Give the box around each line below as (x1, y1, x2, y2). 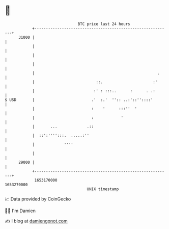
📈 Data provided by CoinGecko (5, 196, 71, 202)
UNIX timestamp (87, 186, 119, 192)
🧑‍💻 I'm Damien (5, 208, 36, 214)
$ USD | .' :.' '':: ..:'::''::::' (5, 97, 153, 103)
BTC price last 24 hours (77, 21, 130, 27)
